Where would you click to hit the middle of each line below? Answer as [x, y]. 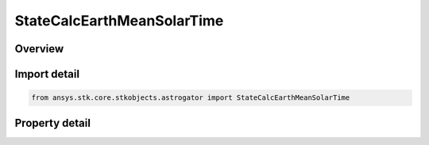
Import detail [47, 74]
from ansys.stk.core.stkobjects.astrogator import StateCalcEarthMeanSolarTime [191, 98]
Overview [39, 49]
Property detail [53, 123]
